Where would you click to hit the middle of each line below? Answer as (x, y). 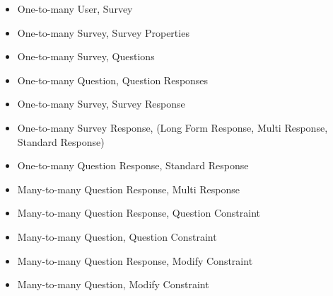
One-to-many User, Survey (75, 8)
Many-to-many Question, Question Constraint (117, 236)
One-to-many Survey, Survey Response (101, 104)
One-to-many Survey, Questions (86, 56)
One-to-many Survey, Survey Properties (103, 32)
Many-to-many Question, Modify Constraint (113, 284)
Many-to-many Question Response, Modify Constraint (135, 260)
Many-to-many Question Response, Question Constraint (139, 213)
